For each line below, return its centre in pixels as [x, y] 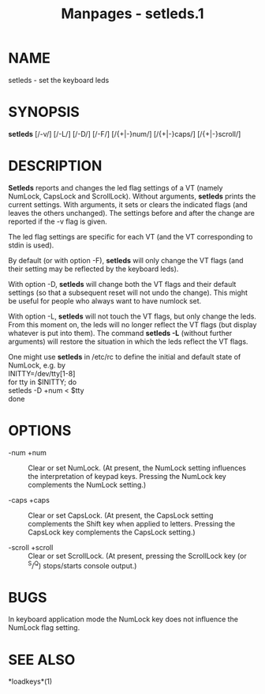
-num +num [28, 452]
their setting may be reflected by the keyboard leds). [93, 269]
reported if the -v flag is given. [58, 221]
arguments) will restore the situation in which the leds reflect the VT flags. [128, 341]
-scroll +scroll [31, 547]
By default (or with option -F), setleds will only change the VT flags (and [126, 260]
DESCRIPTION [55, 166]
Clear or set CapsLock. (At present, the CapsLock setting [121, 515]
